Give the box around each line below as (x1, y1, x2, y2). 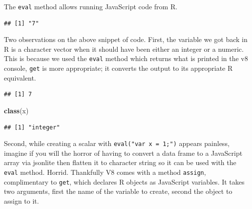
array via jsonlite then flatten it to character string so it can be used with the (4, 157, 236, 167)
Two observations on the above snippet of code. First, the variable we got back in (4, 34, 248, 44)
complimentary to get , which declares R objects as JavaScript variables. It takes (4, 176, 245, 187)
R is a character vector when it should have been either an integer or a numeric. (4, 43, 244, 54)
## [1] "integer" (4, 124, 60, 131)
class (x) (4, 105, 29, 115)
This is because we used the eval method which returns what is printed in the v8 (4, 53, 248, 63)
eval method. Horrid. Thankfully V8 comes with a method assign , (4, 167, 206, 177)
